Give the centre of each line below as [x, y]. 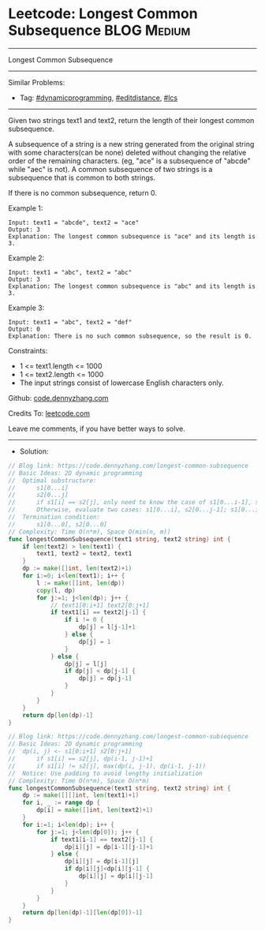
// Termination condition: [54, 518]
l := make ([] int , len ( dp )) [81, 583]
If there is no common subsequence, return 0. [83, 193]
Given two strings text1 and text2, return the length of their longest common [131, 120]
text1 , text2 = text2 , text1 [84, 554]
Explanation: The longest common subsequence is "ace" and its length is [132, 236]
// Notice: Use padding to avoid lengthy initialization [105, 773]
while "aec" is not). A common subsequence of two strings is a [110, 169]
